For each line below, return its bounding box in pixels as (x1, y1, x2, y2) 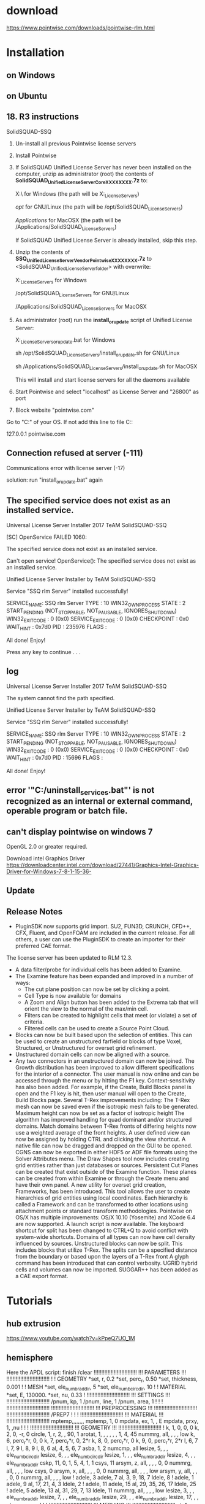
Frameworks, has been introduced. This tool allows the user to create (15, 1188, 190, 1195)
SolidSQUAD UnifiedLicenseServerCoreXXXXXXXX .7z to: (15, 176, 148, 185)
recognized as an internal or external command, (6, 796, 193, 807)
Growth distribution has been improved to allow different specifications (15, 1064, 195, 1071)
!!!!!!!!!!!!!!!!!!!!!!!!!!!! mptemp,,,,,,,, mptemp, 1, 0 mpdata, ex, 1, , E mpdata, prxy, (6, 1417, 199, 1424)
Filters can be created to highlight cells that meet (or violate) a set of (24, 1012, 197, 1019)
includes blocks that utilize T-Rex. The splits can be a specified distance (15, 1246, 198, 1254)
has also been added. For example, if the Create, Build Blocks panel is (15, 1084, 192, 1091)
